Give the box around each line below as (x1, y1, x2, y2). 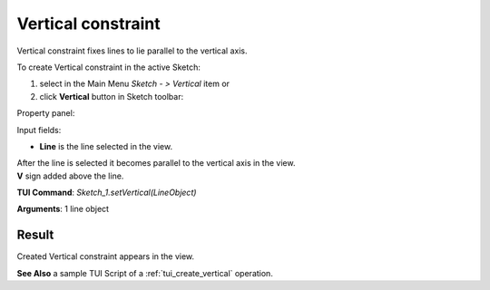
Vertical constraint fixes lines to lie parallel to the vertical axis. (16, 45, 248, 56)
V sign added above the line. (16, 170, 124, 181)
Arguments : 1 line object (16, 204, 109, 215)
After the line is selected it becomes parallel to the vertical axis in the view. (16, 158, 296, 169)
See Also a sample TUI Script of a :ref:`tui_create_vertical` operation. (16, 267, 274, 278)
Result (16, 227, 54, 243)
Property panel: (16, 108, 75, 119)
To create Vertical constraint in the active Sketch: (16, 62, 201, 72)
